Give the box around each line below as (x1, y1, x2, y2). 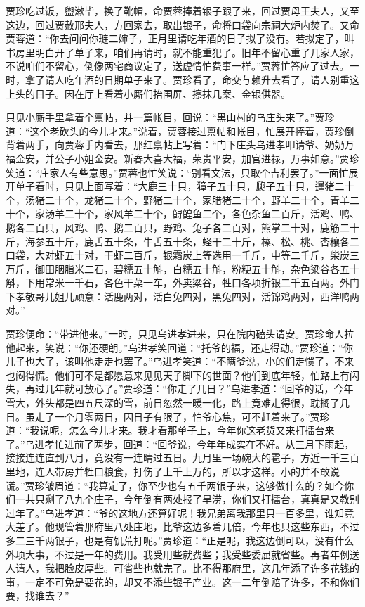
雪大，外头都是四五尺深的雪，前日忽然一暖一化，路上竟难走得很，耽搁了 (6, 395, 340, 410)
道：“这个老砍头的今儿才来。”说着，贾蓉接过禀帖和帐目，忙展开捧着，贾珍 (6, 123, 345, 138)
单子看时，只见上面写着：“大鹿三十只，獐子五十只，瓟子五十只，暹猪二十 (15, 179, 354, 193)
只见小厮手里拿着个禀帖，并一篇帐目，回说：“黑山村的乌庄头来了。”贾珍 (6, 110, 335, 124)
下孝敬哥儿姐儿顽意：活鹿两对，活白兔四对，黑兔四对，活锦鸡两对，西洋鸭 (6, 288, 350, 303)
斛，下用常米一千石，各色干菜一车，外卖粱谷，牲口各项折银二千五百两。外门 (6, 275, 359, 290)
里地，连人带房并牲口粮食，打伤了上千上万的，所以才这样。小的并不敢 (6, 464, 330, 478)
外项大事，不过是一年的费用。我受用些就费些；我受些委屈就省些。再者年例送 (6, 547, 359, 561)
